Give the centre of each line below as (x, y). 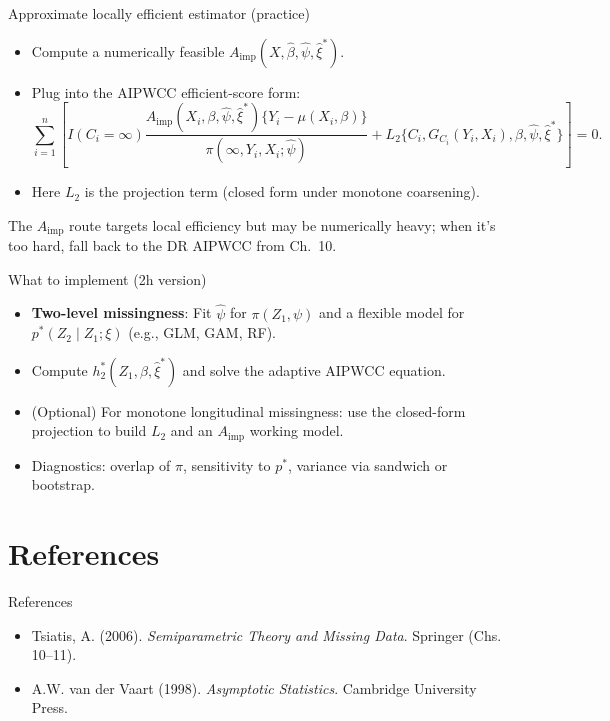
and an (191, 430)
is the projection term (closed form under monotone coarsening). (282, 191)
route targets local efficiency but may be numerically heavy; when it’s (282, 224)
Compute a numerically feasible (128, 50)
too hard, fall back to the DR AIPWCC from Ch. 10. (172, 245)
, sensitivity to (226, 464)
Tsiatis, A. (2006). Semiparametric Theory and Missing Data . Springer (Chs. (266, 634)
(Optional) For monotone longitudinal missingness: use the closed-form (248, 410)
